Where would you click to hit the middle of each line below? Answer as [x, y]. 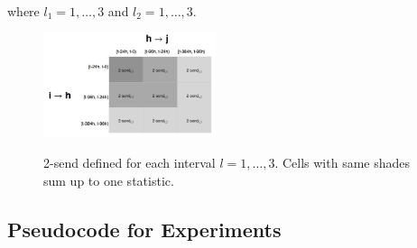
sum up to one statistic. [109, 180]
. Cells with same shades [343, 163]
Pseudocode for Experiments [144, 229]
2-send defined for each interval [130, 163]
